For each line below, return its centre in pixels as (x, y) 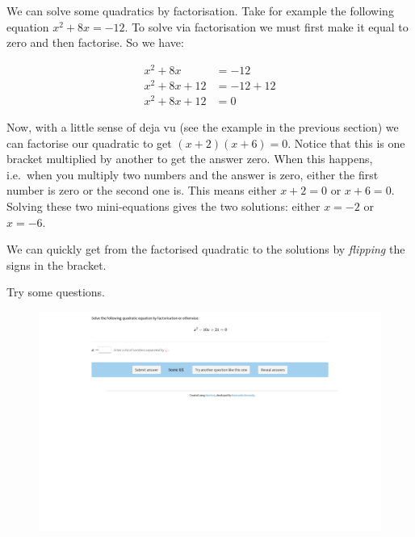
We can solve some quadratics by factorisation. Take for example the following (200, 10)
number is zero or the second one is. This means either (142, 190)
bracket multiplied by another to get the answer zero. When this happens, (190, 159)
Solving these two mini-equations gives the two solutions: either (163, 206)
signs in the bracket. (57, 264)
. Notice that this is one (346, 143)
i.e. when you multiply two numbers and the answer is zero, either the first (193, 174)
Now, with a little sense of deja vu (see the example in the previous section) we (203, 127)
